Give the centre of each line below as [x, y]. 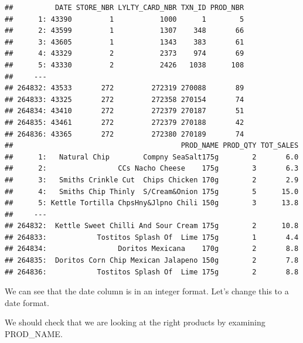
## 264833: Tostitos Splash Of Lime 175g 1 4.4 [152, 237]
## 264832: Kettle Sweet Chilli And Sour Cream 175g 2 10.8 [152, 226]
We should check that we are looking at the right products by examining [135, 322]
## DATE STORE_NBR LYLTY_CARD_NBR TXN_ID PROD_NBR [125, 8]
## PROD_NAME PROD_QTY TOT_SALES [152, 146]
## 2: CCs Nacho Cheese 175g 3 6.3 [152, 169]
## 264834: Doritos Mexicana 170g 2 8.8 [152, 249]
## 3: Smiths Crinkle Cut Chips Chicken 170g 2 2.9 [152, 180]
